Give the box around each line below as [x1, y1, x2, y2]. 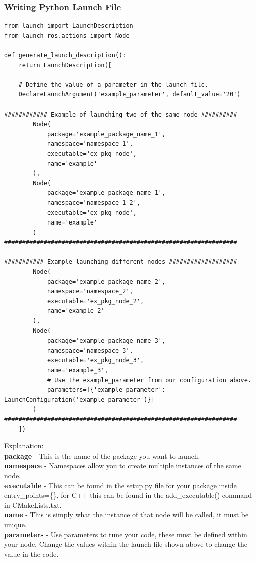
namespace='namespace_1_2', [47, 199, 141, 206]
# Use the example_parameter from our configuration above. [47, 376, 251, 384]
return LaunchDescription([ [18, 61, 112, 69]
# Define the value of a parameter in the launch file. [18, 81, 209, 88]
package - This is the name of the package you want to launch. [4, 450, 200, 461]
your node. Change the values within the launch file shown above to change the [4, 539, 247, 549]
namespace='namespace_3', [47, 347, 133, 354]
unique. [4, 519, 27, 529]
